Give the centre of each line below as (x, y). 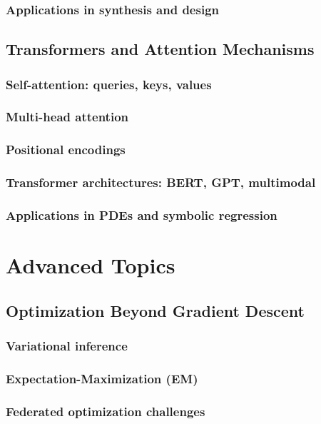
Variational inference (67, 345)
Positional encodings (66, 150)
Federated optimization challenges (106, 411)
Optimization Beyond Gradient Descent (155, 310)
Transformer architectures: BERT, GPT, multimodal (161, 182)
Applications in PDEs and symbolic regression (142, 214)
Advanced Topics (91, 265)
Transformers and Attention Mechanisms (160, 49)
